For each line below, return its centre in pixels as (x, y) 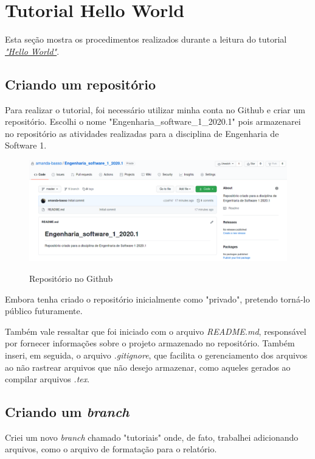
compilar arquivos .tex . (47, 379)
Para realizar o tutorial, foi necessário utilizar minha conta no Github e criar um (155, 109)
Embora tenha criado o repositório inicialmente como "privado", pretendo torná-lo (157, 299)
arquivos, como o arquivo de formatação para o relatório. (111, 449)
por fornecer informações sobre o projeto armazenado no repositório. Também (150, 343)
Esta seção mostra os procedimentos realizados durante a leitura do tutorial (146, 39)
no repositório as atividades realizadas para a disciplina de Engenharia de (142, 133)
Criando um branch (67, 412)
